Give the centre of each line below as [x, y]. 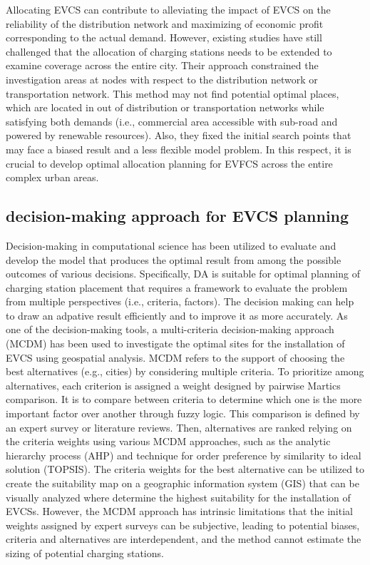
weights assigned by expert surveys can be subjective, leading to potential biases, [183, 525]
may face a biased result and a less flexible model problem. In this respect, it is [179, 149]
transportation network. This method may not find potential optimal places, [173, 93]
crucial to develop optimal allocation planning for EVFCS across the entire [169, 163]
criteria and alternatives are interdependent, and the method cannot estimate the [184, 539]
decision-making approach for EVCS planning [178, 216]
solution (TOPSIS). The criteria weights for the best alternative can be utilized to [185, 469]
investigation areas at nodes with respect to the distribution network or [162, 79]
